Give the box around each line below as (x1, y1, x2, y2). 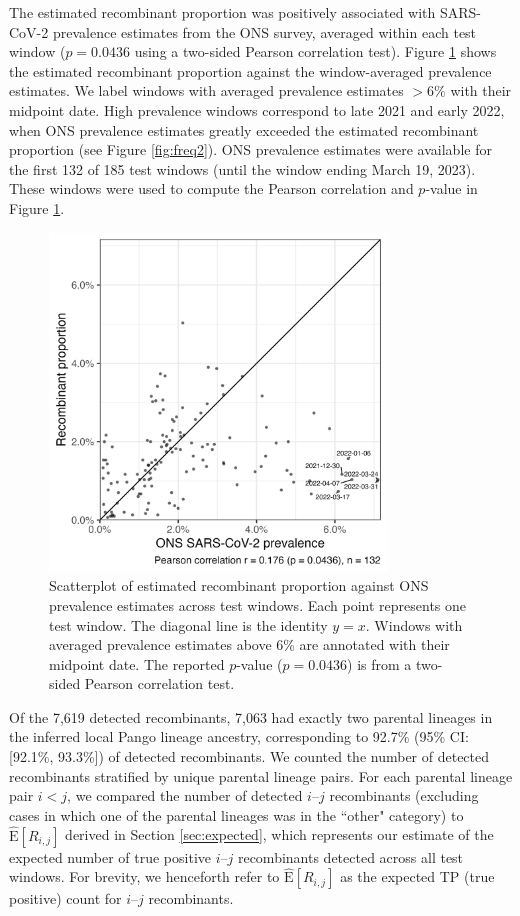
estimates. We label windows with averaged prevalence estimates (9, 80, 404, 101)
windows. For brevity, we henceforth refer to (9, 866, 280, 887)
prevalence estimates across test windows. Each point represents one (49, 594, 467, 615)
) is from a (347, 653, 412, 674)
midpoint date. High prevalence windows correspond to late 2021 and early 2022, (9, 99, 505, 120)
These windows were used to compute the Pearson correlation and (9, 178, 414, 199)
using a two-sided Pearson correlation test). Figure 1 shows (134, 41, 497, 62)
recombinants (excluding (329, 785, 479, 806)
